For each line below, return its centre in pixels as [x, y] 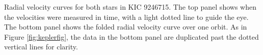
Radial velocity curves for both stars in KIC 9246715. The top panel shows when [130, 7]
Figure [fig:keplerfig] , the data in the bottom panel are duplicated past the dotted [131, 36]
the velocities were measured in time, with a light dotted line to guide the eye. [126, 17]
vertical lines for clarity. [41, 47]
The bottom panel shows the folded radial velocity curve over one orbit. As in [126, 27]
